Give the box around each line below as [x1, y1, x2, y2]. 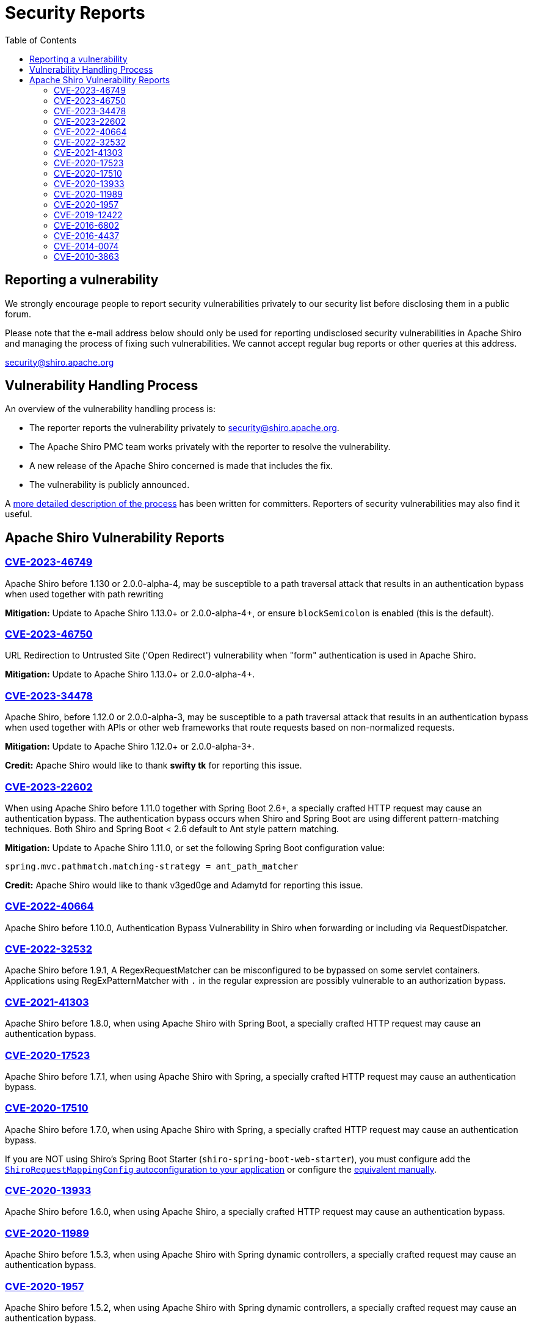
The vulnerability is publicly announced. [29, 479, 190, 490]
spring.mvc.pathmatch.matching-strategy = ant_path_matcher [5, 861, 299, 871]
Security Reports [5, 2, 145, 23]
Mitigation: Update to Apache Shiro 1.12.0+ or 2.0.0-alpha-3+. [5, 741, 255, 752]
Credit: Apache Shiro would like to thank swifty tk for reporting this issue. [5, 760, 302, 771]
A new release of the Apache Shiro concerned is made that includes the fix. [29, 460, 333, 471]
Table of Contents [5, 34, 77, 45]
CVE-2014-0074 [54, 240, 119, 251]
